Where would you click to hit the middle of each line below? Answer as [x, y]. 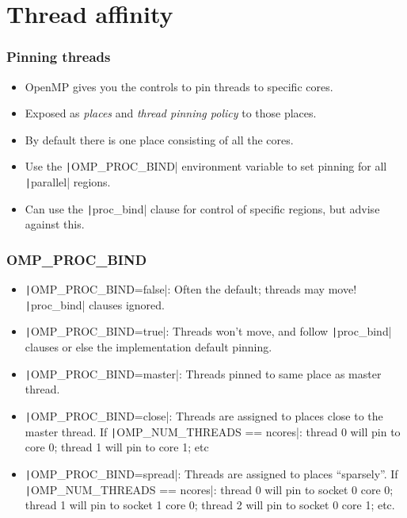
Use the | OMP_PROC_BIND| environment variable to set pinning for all [206, 166]
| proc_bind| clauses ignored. [95, 304]
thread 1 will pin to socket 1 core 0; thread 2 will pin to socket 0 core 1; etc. [210, 505]
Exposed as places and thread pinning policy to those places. [171, 113]
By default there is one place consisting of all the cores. [159, 139]
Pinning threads [59, 57]
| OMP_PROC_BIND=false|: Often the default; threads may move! [191, 289]
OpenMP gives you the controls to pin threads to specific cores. [179, 86]
